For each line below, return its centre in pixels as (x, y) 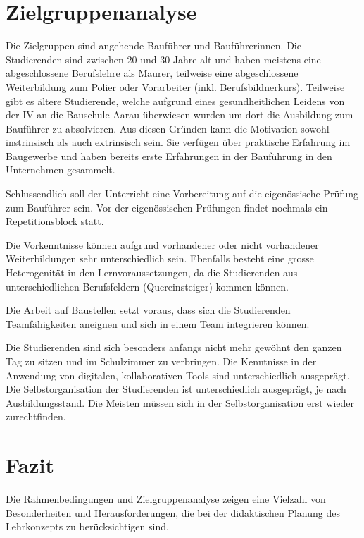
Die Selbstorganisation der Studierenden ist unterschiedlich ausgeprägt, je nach (176, 389)
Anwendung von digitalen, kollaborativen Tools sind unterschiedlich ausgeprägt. (178, 375)
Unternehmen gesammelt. (61, 170)
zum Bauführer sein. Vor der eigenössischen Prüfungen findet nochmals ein (167, 207)
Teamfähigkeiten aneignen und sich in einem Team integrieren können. (158, 323)
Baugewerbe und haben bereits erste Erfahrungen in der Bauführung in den (169, 155)
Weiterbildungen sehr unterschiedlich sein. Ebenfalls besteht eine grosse (160, 258)
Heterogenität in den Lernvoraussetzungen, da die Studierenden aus (152, 273)
